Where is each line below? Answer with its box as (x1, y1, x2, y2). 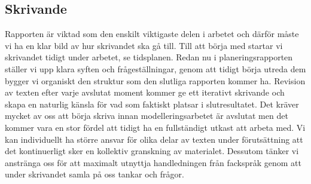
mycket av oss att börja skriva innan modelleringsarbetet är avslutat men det (5, 109, 288, 122)
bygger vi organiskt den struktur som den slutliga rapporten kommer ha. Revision (5, 74, 306, 87)
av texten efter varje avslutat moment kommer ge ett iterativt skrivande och (5, 86, 285, 99)
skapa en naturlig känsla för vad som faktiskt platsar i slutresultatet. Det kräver (5, 97, 299, 110)
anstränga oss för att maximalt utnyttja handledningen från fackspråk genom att (5, 156, 301, 168)
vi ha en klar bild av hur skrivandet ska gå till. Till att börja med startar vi (5, 39, 283, 51)
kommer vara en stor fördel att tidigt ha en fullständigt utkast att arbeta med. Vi (5, 121, 306, 133)
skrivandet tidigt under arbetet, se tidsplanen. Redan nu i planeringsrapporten (5, 51, 293, 63)
